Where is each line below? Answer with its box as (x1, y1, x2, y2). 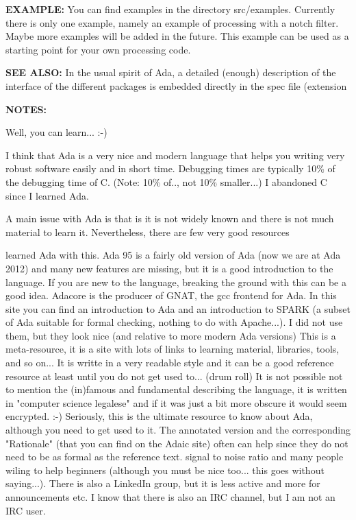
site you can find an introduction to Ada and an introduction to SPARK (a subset (5, 301, 351, 316)
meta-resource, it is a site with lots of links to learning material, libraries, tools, (5, 342, 340, 356)
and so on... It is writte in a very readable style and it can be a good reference (5, 355, 334, 370)
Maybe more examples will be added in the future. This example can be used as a (5, 29, 349, 43)
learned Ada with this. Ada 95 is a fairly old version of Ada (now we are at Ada (5, 248, 341, 262)
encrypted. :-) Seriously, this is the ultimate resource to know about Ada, (5, 409, 313, 423)
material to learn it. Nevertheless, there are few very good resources (5, 224, 290, 239)
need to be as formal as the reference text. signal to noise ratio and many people (5, 449, 344, 464)
